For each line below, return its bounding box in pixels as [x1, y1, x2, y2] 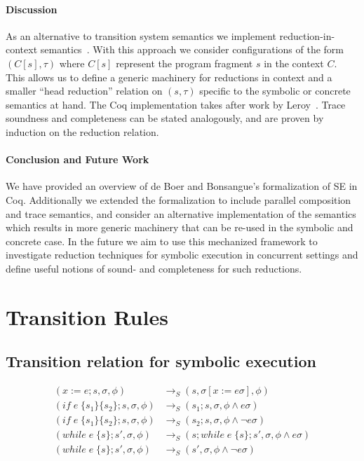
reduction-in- [279, 28, 335, 43]
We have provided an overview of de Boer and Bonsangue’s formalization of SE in [6, 179, 358, 193]
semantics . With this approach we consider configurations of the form [40, 42, 344, 57]
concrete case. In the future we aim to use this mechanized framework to [6, 233, 318, 248]
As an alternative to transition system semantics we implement [6, 28, 276, 43]
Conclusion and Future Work [6, 152, 149, 167]
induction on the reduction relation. [6, 124, 159, 139]
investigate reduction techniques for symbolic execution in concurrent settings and [6, 247, 358, 262]
